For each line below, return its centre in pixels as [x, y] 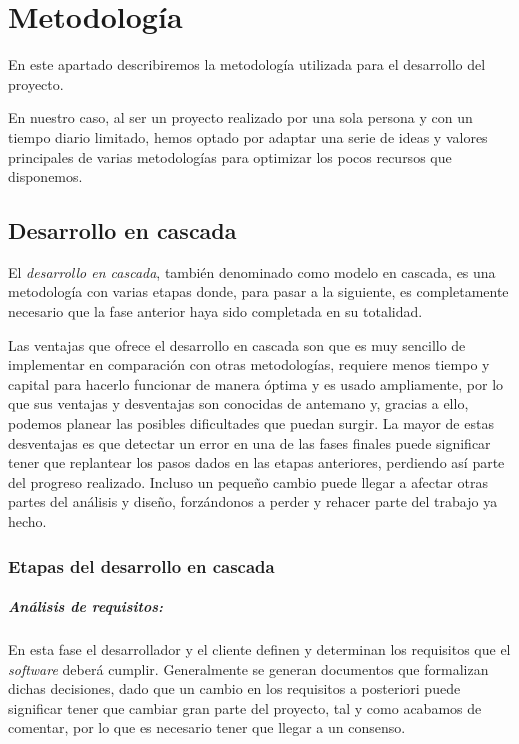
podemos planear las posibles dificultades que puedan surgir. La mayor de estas [251, 423]
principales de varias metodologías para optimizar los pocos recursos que [230, 156]
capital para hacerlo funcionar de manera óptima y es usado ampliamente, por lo [256, 383]
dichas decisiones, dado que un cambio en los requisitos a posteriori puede [234, 688]
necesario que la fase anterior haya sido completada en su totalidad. [215, 311]
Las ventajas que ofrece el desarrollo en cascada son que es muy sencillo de [237, 344]
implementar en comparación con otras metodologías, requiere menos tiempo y [249, 364]
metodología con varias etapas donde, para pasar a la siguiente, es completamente [258, 291]
